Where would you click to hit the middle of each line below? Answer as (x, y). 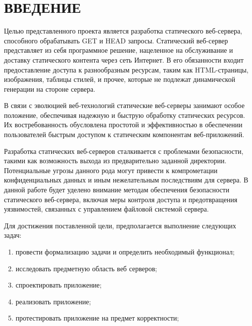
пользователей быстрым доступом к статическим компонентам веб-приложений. (124, 134)
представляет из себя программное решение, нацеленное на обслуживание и (119, 50)
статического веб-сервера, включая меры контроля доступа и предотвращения (121, 199)
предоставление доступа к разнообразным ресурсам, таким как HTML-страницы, (126, 69)
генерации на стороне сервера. (50, 89)
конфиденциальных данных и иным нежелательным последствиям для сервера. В (126, 180)
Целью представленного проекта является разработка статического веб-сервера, (123, 31)
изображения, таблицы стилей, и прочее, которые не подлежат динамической (120, 79)
